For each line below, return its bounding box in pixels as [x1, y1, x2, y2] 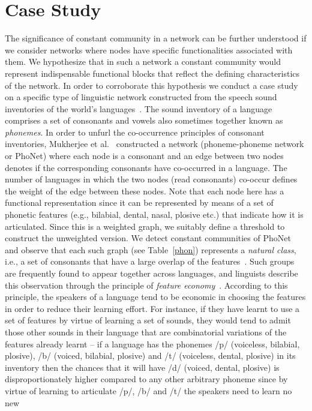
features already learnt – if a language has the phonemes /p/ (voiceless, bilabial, [5, 337, 300, 350]
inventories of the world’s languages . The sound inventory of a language [5, 102, 272, 115]
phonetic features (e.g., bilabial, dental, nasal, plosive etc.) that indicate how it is [5, 208, 304, 221]
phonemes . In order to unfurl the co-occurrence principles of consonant [5, 125, 265, 138]
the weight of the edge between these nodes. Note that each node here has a [5, 184, 284, 197]
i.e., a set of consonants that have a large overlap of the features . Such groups [5, 255, 295, 268]
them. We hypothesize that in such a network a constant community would [5, 55, 281, 68]
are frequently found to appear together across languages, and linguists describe [5, 267, 298, 279]
